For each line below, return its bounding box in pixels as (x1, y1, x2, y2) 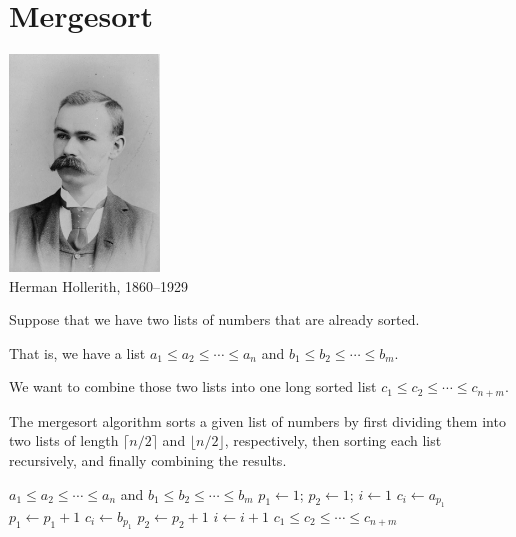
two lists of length (9, 430, 119, 451)
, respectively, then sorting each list (224, 430, 442, 451)
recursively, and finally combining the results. (9, 450, 287, 471)
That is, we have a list (9, 342, 146, 363)
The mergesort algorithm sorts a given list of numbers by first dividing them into (9, 410, 506, 431)
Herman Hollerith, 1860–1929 (9, 275, 188, 296)
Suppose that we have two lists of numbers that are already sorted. (9, 309, 420, 330)
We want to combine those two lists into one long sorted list (9, 376, 377, 397)
